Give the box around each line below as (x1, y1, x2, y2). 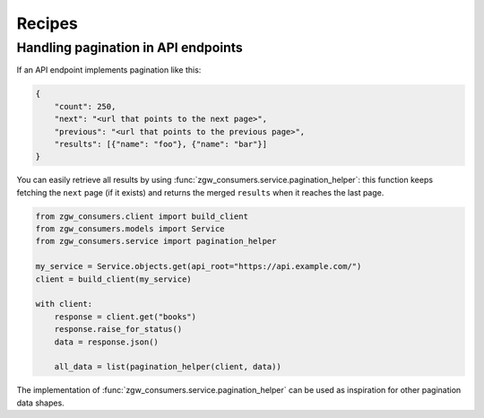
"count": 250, (54, 101, 117, 111)
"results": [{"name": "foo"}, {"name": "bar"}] (54, 139, 268, 149)
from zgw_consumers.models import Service (35, 224, 225, 234)
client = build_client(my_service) (35, 274, 192, 284)
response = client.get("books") (54, 311, 197, 322)
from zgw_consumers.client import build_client (35, 211, 248, 222)
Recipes (16, 13, 78, 33)
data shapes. (16, 397, 65, 408)
